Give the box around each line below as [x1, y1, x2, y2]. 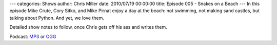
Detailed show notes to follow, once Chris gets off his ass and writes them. [9, 24, 168, 30]
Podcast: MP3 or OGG [9, 33, 56, 39]
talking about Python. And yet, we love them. [9, 15, 105, 21]
